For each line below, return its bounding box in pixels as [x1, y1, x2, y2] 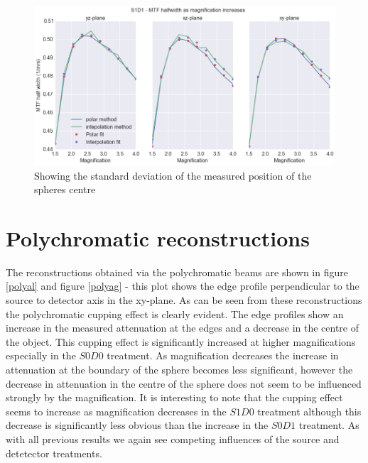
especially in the [6, 348, 76, 363]
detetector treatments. [6, 445, 102, 460]
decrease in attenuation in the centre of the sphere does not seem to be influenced [6, 376, 362, 391]
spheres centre [34, 182, 96, 197]
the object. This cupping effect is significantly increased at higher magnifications [6, 334, 356, 349]
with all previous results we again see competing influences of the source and [6, 431, 340, 446]
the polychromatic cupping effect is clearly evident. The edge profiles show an [6, 306, 344, 321]
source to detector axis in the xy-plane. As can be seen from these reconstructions [6, 293, 362, 307]
